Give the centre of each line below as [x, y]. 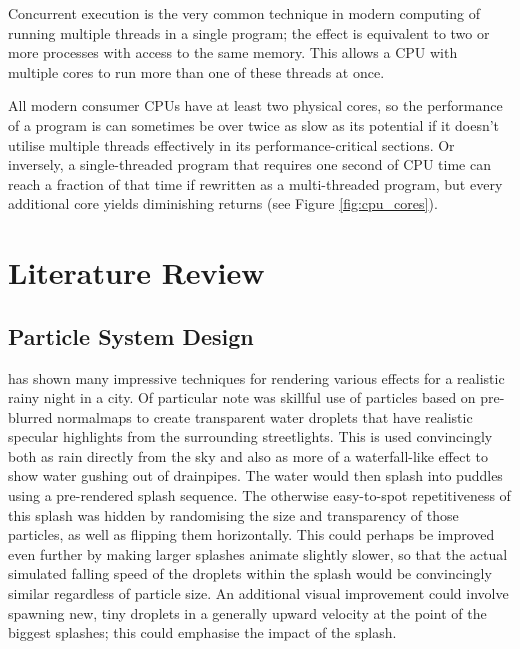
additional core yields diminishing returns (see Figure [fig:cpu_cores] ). [223, 203]
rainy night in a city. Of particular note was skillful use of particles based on [242, 397]
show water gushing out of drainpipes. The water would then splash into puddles [255, 475]
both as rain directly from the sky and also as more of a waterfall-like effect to [248, 455]
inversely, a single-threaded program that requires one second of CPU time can [249, 164]
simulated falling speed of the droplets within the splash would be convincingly [250, 573]
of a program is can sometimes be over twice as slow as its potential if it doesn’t [254, 124]
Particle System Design [131, 335]
